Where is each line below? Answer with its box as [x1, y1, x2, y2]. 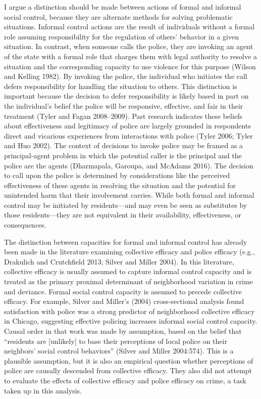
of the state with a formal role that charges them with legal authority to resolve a [4, 51, 257, 61]
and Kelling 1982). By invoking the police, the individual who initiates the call [4, 71, 247, 81]
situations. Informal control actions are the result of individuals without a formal [4, 21, 255, 32]
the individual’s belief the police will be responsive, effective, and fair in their [4, 100, 243, 111]
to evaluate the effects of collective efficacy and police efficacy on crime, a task [4, 375, 246, 385]
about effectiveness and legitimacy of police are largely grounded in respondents [4, 120, 251, 131]
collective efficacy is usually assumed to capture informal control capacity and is [4, 266, 252, 277]
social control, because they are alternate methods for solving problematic [4, 11, 233, 22]
